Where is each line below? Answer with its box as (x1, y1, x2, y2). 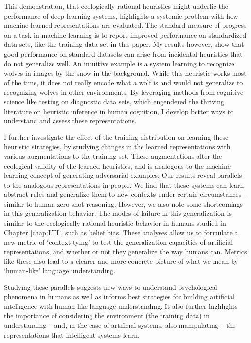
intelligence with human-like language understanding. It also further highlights (4, 301, 238, 311)
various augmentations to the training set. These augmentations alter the (4, 151, 222, 161)
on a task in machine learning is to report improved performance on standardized (4, 29, 247, 39)
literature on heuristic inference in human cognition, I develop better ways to (4, 106, 234, 116)
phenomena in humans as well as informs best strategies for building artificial (4, 291, 234, 302)
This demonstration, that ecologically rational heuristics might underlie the (4, 1, 228, 11)
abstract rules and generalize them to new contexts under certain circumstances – (4, 189, 247, 199)
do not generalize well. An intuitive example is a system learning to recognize (4, 58, 234, 68)
